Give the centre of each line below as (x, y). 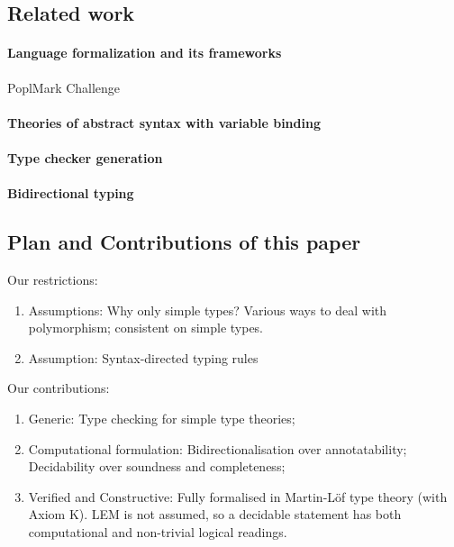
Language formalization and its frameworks (145, 53)
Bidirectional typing (71, 193)
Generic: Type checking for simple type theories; (162, 418)
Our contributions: (59, 388)
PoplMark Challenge (64, 87)
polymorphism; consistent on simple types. (145, 328)
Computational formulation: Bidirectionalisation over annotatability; (218, 448)
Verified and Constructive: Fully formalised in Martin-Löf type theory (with (238, 496)
